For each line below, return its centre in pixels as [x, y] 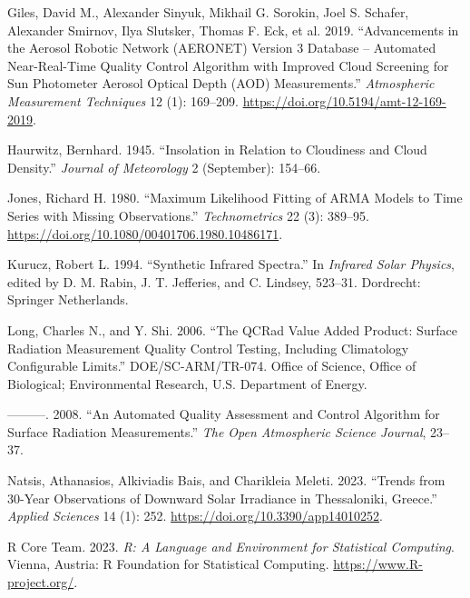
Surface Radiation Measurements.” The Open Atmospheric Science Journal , [217, 431]
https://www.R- [378, 564]
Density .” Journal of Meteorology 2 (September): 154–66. [164, 167]
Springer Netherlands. [68, 299]
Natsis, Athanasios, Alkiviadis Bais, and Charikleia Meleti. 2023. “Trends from [226, 480]
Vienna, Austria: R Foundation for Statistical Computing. [168, 564]
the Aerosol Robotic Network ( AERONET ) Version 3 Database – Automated [222, 48]
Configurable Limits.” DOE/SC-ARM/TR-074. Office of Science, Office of [212, 366]
